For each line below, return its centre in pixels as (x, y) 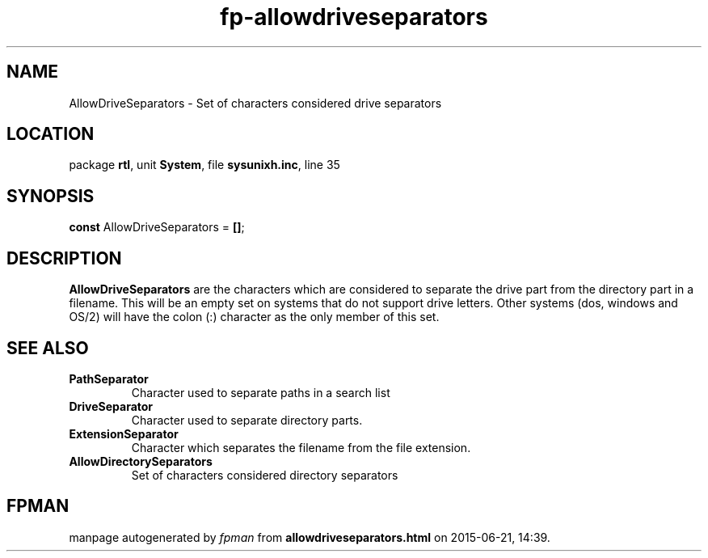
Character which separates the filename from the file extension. (301, 447)
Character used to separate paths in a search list (261, 392)
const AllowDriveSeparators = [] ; (157, 227)
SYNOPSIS (51, 196)
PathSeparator (109, 378)
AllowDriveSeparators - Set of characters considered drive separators (255, 103)
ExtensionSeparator (124, 433)
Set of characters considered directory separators (265, 475)
